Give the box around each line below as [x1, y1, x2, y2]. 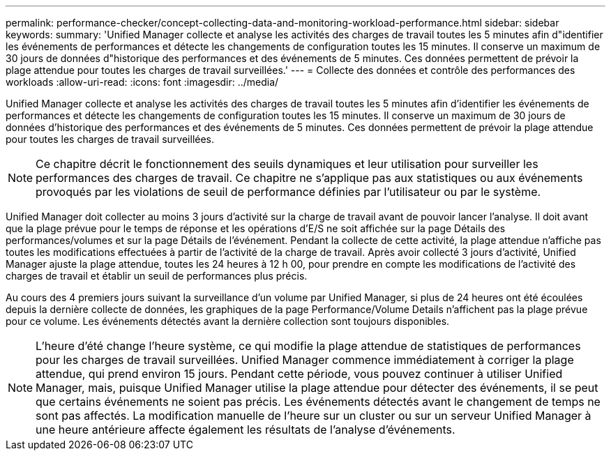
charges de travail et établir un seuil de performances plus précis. [6, 270, 308, 282]
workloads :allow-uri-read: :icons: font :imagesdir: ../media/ [6, 76, 279, 88]
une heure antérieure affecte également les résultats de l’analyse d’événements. [36, 423, 455, 436]
